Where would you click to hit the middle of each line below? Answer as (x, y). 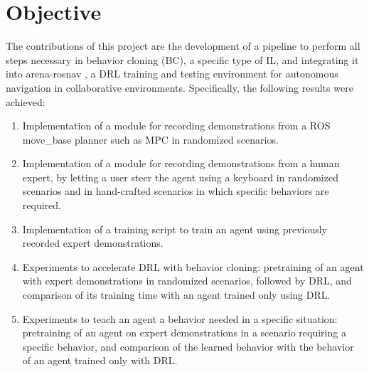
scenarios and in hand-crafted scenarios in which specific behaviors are (176, 191)
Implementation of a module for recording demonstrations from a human (181, 163)
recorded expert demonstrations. (93, 243)
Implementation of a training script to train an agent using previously (175, 229)
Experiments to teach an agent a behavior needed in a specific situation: (180, 318)
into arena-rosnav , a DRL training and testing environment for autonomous (172, 74)
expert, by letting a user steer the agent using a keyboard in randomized (180, 177)
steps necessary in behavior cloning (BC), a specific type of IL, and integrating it (182, 59)
